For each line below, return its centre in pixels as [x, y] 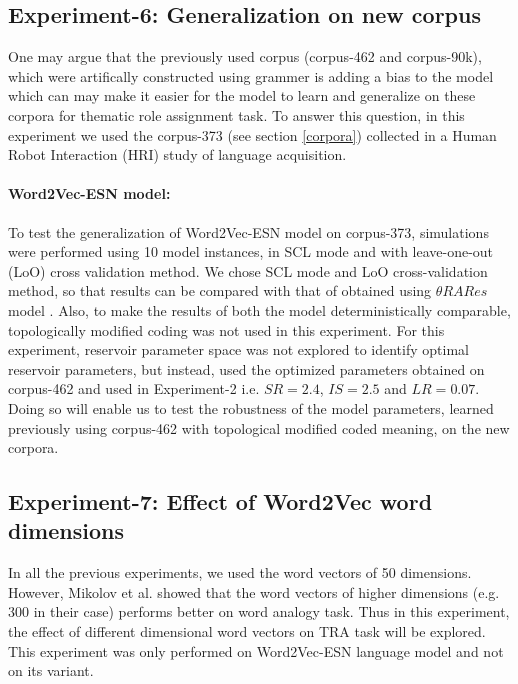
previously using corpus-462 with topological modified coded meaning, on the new [259, 427]
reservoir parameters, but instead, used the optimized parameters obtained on [246, 368]
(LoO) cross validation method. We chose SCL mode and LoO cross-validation [248, 270]
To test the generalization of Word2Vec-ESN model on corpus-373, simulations [248, 231]
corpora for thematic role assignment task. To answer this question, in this [236, 114]
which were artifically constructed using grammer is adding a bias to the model [251, 75]
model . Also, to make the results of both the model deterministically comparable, [259, 309]
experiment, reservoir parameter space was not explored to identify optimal [238, 349]
